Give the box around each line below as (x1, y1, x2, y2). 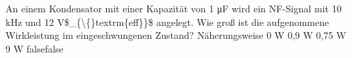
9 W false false (5, 41, 64, 55)
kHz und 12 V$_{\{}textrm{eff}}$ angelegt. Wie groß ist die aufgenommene (5, 14, 329, 29)
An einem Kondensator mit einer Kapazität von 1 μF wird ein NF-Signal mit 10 (5, 1, 342, 15)
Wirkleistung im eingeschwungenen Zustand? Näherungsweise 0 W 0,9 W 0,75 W (5, 28, 347, 42)
